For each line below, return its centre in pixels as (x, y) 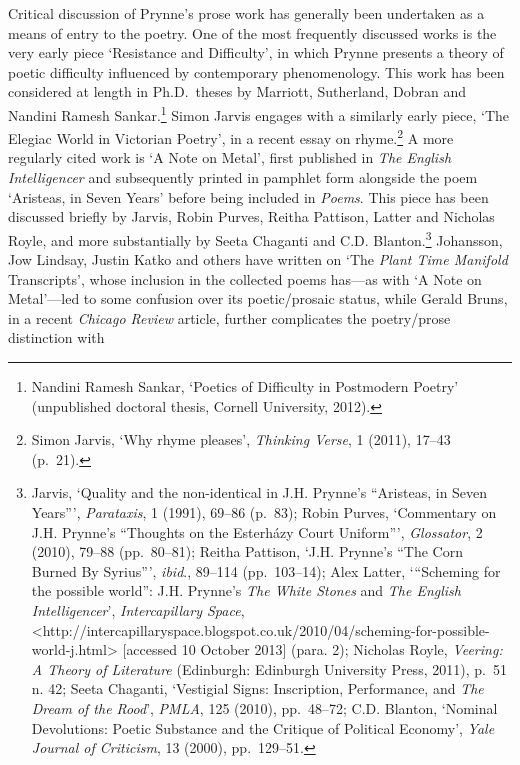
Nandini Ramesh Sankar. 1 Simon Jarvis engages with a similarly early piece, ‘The (258, 113)
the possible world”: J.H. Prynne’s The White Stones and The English (246, 590)
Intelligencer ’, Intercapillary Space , (138, 610)
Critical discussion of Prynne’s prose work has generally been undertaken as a (246, 13)
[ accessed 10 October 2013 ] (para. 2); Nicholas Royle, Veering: (312, 649)
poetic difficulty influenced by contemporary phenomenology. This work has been (256, 71)
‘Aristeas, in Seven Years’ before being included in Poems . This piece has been (248, 196)
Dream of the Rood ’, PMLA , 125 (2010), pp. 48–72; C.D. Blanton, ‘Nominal (264, 707)
